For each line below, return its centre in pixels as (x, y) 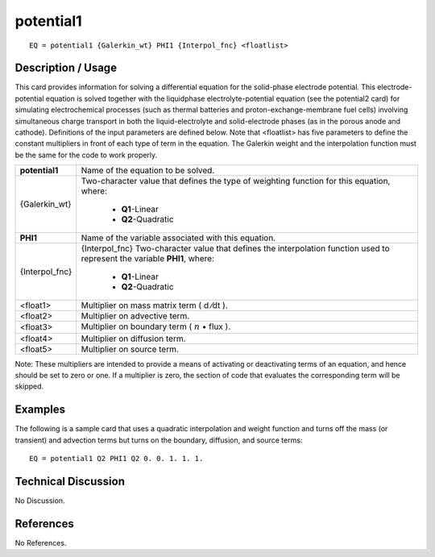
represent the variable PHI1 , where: (148, 259)
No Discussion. (40, 501)
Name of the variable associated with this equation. (178, 238)
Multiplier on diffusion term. (133, 339)
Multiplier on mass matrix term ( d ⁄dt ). (155, 306)
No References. (41, 542)
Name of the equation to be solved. (148, 171)
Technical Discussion (70, 481)
